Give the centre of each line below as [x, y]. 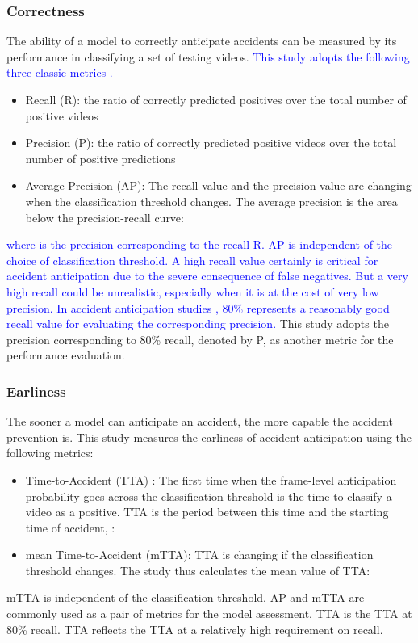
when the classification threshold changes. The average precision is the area [211, 201]
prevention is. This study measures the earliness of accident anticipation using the [209, 437]
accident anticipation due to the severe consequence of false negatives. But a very [207, 276]
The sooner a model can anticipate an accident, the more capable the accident [200, 421]
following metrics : [50, 453]
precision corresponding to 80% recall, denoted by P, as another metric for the [200, 339]
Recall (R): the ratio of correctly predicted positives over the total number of [216, 99]
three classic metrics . [60, 72]
